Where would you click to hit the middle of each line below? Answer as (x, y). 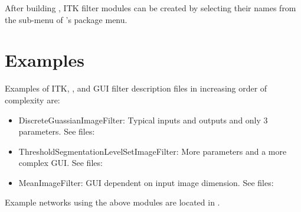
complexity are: (32, 100)
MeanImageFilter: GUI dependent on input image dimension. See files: (146, 182)
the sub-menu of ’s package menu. (66, 19)
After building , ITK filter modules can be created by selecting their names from (150, 8)
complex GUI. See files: (60, 163)
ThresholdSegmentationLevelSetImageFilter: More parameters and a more (153, 151)
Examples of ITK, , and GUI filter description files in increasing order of (136, 88)
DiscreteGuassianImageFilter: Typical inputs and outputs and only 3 (143, 120)
